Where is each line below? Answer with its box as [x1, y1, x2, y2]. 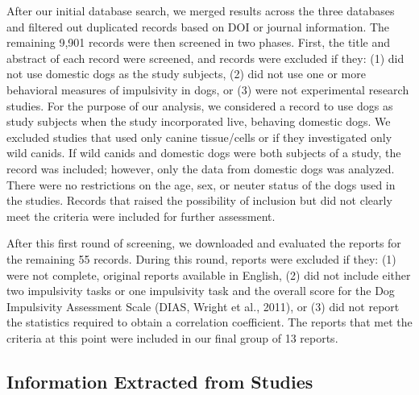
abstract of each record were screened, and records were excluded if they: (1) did [6, 49, 404, 66]
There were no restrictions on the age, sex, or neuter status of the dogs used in [6, 176, 396, 193]
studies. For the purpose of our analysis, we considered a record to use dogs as [6, 97, 393, 114]
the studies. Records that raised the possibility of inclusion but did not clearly [6, 192, 392, 209]
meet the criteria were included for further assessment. [6, 207, 276, 224]
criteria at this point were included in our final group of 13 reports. [6, 329, 338, 346]
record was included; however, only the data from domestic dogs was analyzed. [6, 160, 395, 177]
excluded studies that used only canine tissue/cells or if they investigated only [6, 128, 392, 145]
